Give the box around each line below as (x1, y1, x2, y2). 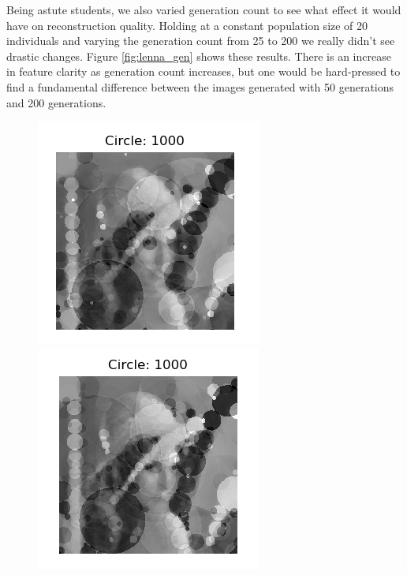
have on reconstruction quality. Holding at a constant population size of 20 (6, 17, 368, 33)
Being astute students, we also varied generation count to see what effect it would (6, 2, 401, 17)
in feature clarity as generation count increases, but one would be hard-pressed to (6, 63, 401, 80)
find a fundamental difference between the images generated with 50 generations (6, 78, 394, 95)
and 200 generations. (6, 94, 106, 110)
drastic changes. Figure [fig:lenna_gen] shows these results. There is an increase (6, 47, 391, 64)
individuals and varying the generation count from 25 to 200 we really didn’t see (6, 32, 395, 49)
